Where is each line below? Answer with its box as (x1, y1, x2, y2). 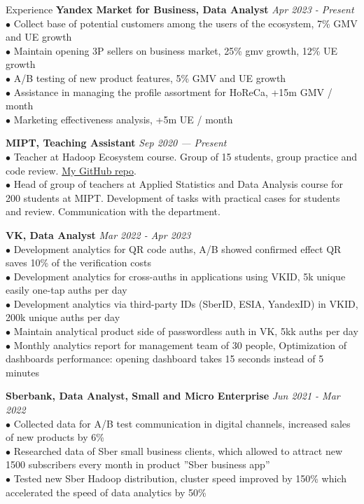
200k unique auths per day (6, 310, 120, 325)
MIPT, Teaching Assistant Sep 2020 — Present (6, 135, 227, 150)
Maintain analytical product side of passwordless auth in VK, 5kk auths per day (13, 324, 358, 339)
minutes (6, 365, 39, 379)
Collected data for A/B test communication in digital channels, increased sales (13, 416, 351, 430)
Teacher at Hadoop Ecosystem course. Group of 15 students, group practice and (13, 149, 358, 163)
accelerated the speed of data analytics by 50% (6, 484, 206, 499)
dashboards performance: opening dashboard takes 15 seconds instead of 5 (6, 351, 324, 366)
